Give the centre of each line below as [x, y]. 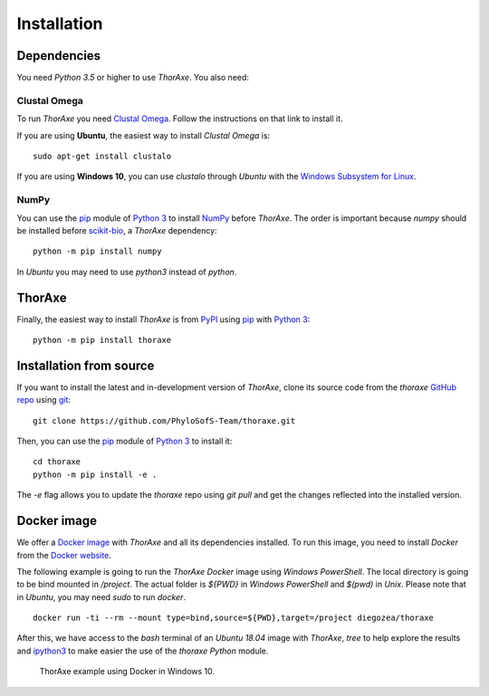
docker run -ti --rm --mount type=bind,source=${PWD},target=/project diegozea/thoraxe [234, 618]
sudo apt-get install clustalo [102, 156]
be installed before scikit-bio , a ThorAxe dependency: [117, 230]
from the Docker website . [64, 555]
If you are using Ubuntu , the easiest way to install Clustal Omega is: [144, 135]
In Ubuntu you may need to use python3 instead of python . [127, 272]
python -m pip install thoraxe [102, 340]
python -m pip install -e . [95, 474]
